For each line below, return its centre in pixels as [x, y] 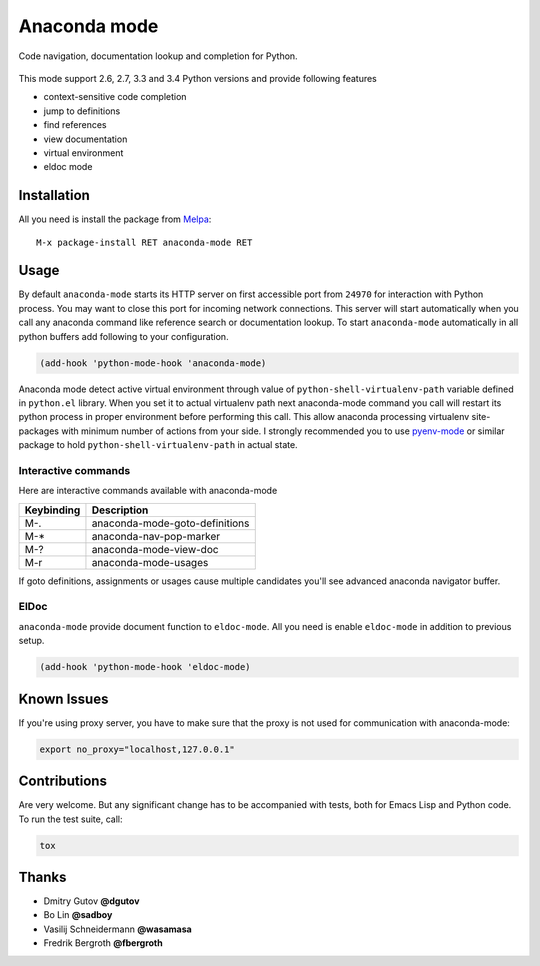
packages [39, 431]
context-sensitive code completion [115, 97]
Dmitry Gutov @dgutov [91, 901]
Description [120, 510]
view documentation [85, 139]
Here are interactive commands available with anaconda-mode [148, 491]
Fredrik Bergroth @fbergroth [103, 943]
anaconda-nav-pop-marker [156, 536]
